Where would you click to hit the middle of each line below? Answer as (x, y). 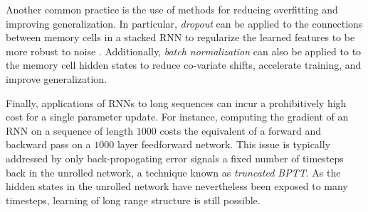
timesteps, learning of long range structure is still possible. (133, 200)
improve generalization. (57, 78)
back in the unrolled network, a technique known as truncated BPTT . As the (173, 172)
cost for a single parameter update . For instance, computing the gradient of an (177, 117)
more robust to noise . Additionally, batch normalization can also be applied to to (184, 51)
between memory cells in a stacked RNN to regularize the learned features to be (180, 37)
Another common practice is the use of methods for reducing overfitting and (172, 9)
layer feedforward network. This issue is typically (224, 144)
